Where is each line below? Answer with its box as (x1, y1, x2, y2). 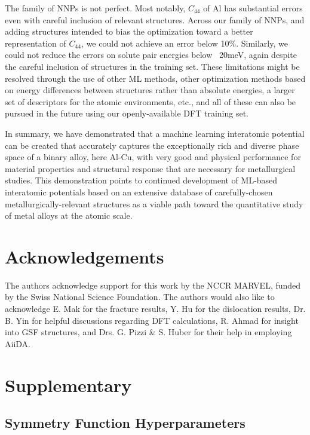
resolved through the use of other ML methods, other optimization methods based (5, 72, 306, 84)
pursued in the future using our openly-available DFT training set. (5, 107, 249, 120)
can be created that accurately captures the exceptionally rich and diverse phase (5, 139, 299, 151)
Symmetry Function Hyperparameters (5, 413, 245, 432)
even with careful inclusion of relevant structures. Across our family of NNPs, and (5, 13, 305, 26)
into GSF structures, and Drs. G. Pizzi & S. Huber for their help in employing (5, 326, 292, 338)
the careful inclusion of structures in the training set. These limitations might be (5, 60, 300, 72)
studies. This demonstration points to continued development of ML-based (5, 174, 278, 186)
